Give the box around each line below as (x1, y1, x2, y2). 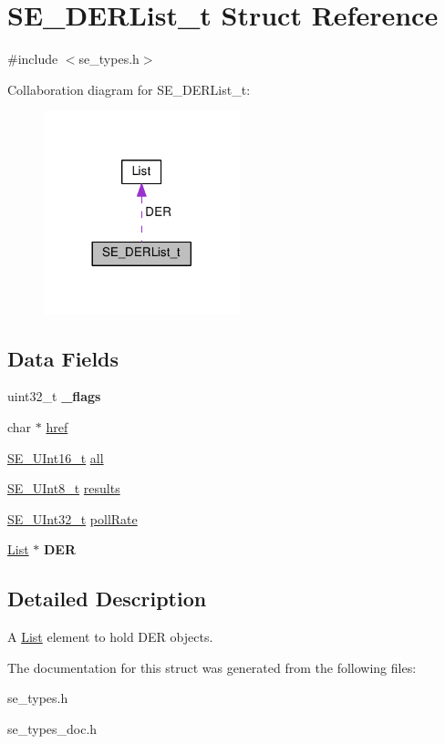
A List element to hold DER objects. (7, 627, 213, 646)
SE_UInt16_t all (7, 448, 104, 467)
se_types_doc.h (7, 718, 98, 738)
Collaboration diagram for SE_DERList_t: (7, 79, 251, 98)
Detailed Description (7, 584, 207, 613)
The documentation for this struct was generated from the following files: (7, 657, 417, 677)
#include (7, 49, 58, 68)
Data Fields (7, 344, 119, 372)
